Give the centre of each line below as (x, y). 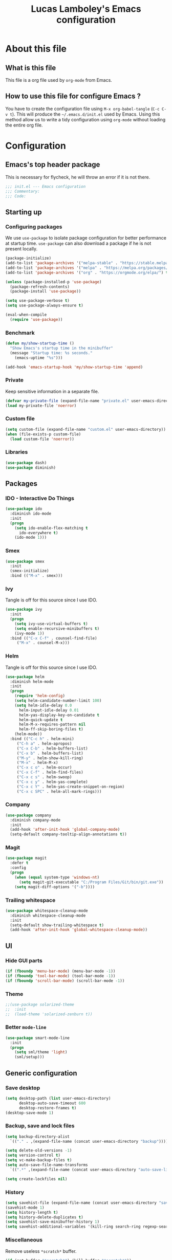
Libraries (17, 452)
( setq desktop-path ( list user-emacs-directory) (58, 1098)
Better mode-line (26, 1027)
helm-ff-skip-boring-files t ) (51, 729)
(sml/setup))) (29, 1057)
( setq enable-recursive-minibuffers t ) (57, 628)
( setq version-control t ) (33, 1155)
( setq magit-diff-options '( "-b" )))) (55, 887)
